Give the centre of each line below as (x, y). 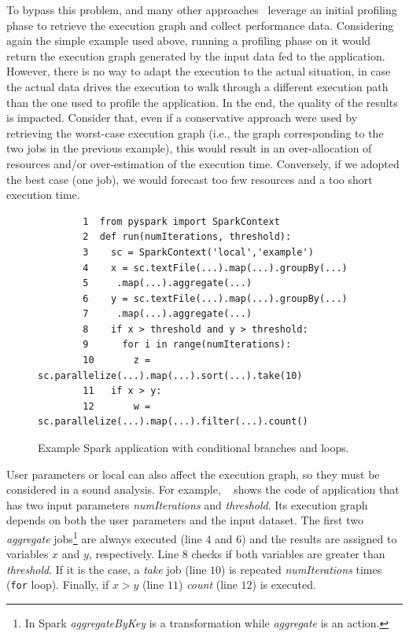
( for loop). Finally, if (58, 585)
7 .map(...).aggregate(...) (168, 314)
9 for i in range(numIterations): (187, 345)
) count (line (208, 585)
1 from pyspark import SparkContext (181, 221)
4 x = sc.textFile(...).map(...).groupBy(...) (215, 268)
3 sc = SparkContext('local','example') (198, 252)
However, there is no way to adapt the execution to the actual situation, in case (199, 71)
